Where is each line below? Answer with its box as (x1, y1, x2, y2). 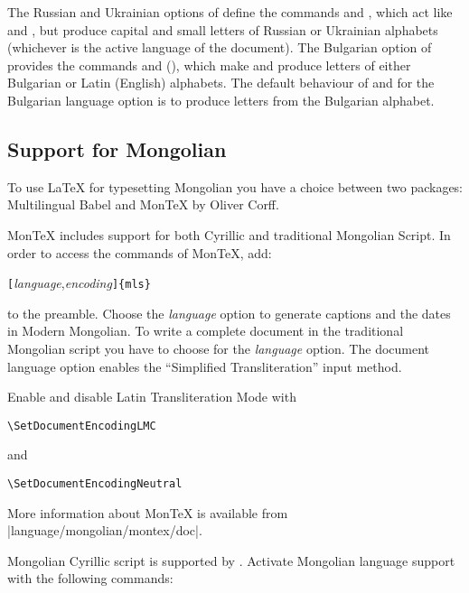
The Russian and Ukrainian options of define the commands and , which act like (7, 3, 453, 21)
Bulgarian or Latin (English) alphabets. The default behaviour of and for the (7, 73, 435, 92)
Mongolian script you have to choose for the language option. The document (7, 338, 430, 357)
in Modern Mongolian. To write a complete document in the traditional (7, 321, 404, 340)
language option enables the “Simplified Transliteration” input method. (7, 357, 402, 375)
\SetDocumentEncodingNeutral (7, 477, 183, 491)
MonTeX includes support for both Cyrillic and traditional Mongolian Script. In (7, 225, 451, 244)
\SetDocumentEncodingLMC (7, 419, 156, 432)
